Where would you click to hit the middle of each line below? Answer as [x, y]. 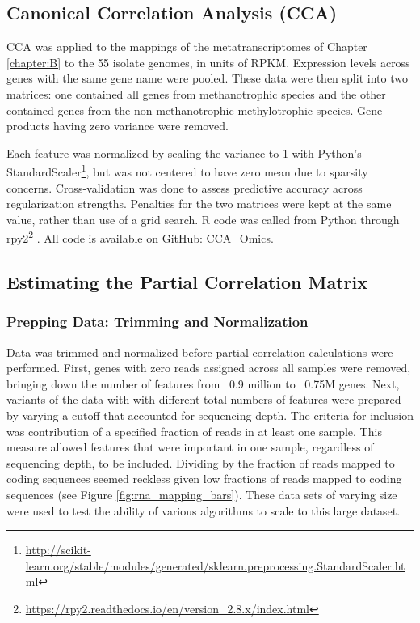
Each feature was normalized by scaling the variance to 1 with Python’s [184, 153]
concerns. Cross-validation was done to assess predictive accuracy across [185, 187]
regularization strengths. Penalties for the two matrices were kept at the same [199, 203]
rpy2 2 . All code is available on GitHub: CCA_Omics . [140, 237]
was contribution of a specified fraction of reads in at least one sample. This [194, 431]
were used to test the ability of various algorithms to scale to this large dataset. [204, 510]
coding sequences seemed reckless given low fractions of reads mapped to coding [204, 479]
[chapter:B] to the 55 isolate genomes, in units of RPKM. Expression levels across [208, 62]
